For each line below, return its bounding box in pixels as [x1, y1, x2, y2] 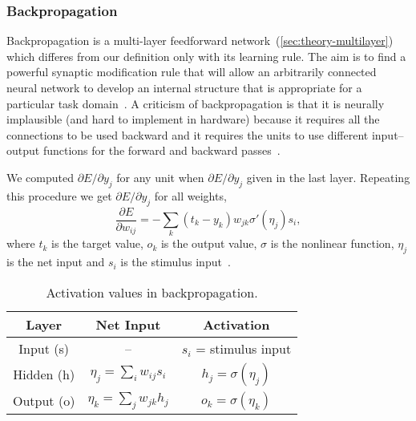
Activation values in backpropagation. [46, 282, 258, 302]
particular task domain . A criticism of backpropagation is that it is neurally [6, 95, 385, 111]
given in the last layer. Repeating [246, 168, 410, 185]
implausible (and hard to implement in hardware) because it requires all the [6, 111, 380, 128]
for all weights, [154, 187, 227, 204]
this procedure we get [6, 187, 112, 204]
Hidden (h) [13, 365, 75, 384]
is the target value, [51, 235, 143, 252]
